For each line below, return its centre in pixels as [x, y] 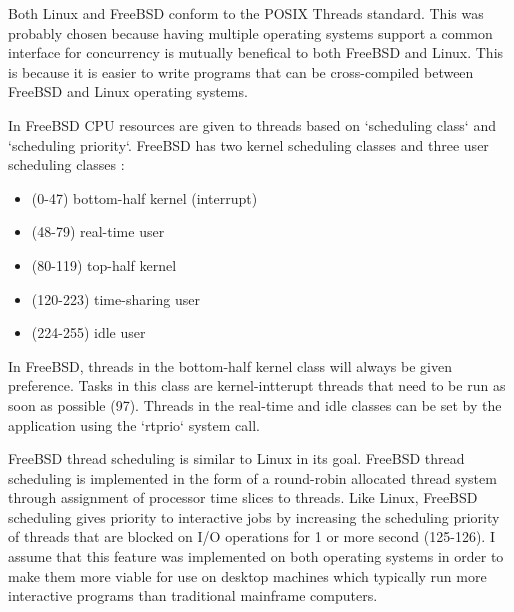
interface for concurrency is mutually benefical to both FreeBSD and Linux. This [256, 52]
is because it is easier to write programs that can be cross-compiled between [241, 71]
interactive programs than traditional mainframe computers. [193, 595]
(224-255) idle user [88, 332]
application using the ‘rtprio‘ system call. [134, 424]
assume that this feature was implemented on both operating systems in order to [256, 556]
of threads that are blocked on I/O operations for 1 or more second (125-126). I [251, 536]
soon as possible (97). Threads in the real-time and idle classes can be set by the [255, 404]
